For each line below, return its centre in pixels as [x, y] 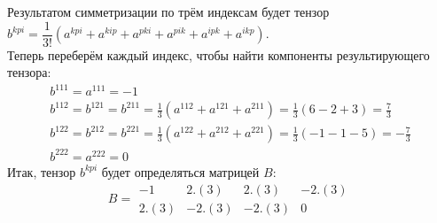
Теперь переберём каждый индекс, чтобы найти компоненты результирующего [218, 54]
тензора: [29, 72]
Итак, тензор [42, 171]
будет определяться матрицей [180, 171]
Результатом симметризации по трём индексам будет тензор [168, 12]
